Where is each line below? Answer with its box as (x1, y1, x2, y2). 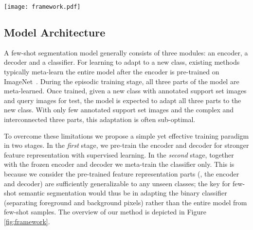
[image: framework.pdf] (4, 3, 81, 10)
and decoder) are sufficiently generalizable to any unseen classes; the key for (4, 178, 231, 188)
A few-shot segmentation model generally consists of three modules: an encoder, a (4, 47, 248, 57)
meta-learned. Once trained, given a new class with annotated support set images (4, 86, 247, 96)
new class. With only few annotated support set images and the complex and (4, 105, 234, 115)
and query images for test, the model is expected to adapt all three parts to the (4, 95, 241, 105)
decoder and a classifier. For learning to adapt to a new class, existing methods (4, 57, 240, 67)
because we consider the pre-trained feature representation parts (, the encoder (4, 168, 239, 178)
